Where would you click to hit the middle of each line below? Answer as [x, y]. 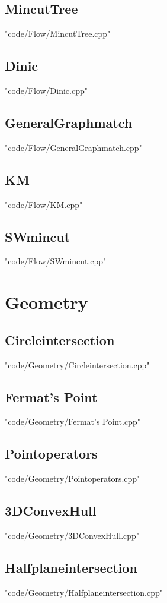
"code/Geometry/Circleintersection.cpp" [77, 364]
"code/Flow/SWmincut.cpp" [56, 261]
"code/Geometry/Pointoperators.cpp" [73, 479]
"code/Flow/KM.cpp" [44, 204]
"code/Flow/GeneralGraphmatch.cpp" [73, 147]
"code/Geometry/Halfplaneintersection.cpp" [84, 592]
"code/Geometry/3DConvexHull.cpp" [72, 535]
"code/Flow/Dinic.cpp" [46, 90]
